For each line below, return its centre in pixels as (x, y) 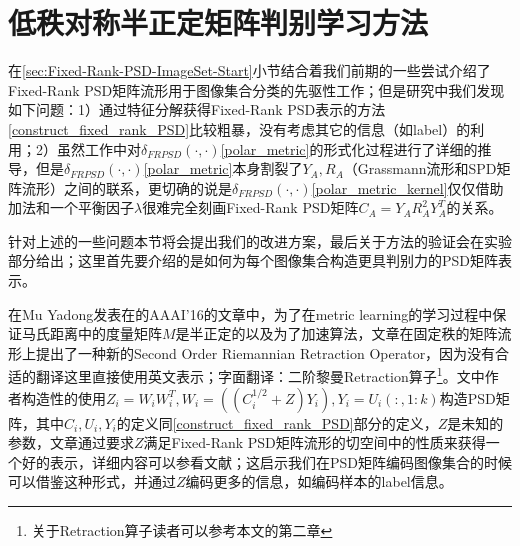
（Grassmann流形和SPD (420, 168)
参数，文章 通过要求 (71, 442)
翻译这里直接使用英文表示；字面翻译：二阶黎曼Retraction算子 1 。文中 (260, 375)
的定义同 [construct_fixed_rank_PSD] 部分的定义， (277, 422)
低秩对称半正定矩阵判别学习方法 (218, 22)
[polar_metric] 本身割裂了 (223, 168)
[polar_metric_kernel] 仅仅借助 (407, 187)
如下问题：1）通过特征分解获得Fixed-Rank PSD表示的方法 (197, 109)
